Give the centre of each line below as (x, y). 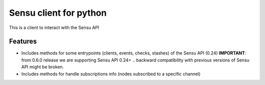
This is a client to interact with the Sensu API (54, 28)
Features (23, 42)
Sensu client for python (58, 13)
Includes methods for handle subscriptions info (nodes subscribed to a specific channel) (111, 74)
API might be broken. (42, 67)
